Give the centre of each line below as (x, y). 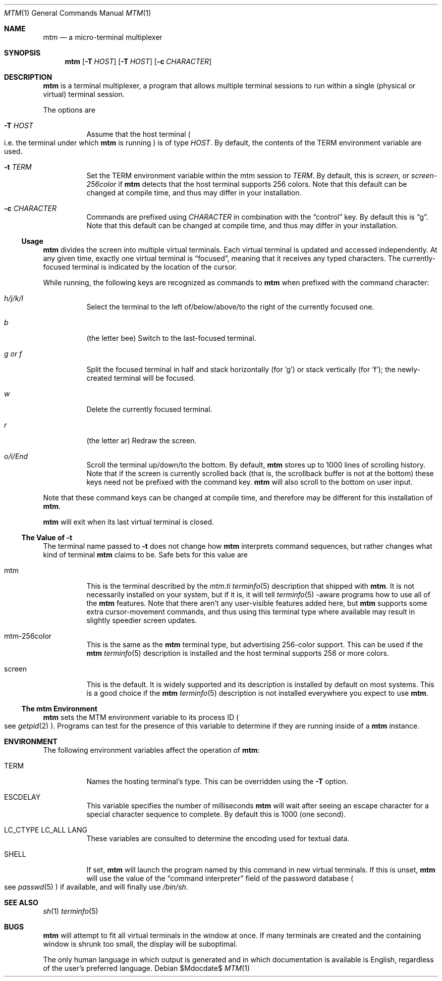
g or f (13, 354)
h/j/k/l (14, 298)
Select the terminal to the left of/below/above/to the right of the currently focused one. (230, 307)
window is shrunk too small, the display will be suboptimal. (140, 944)
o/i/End (16, 456)
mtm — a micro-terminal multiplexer (103, 37)
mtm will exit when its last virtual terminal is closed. (129, 522)
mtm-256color (28, 636)
